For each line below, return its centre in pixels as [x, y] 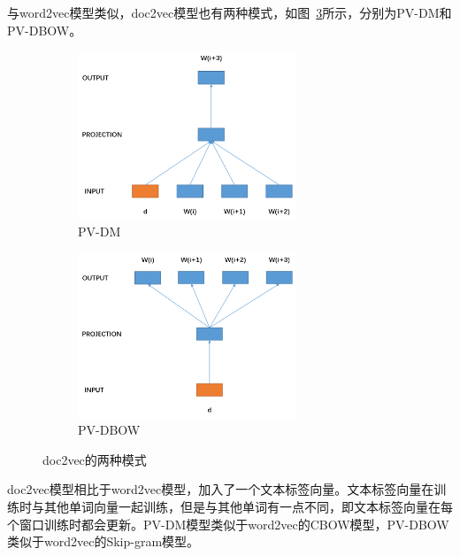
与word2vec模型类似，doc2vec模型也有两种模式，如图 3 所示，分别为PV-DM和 [230, 12]
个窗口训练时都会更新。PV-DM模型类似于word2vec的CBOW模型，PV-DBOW [228, 524]
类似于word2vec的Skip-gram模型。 [103, 541]
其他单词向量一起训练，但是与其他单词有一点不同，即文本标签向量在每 [248, 507]
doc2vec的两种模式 [95, 459]
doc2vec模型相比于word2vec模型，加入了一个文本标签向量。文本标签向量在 [221, 489]
